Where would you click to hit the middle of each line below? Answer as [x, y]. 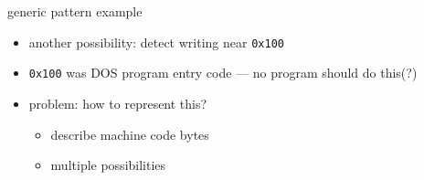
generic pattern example [75, 11]
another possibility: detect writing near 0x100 [156, 42]
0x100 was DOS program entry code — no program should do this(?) [223, 73]
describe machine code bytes [130, 134]
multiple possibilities [108, 165]
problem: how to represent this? [118, 103]
